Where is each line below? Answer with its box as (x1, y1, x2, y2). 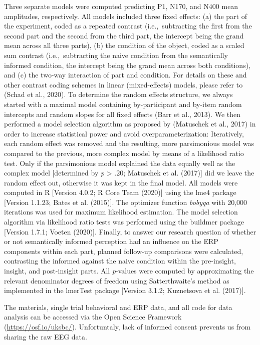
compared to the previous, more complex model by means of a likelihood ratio (4, 147, 244, 158)
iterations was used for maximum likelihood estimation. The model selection (4, 206, 238, 217)
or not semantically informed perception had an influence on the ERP (4, 236, 218, 246)
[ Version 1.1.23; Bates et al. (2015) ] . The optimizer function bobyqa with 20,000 (4, 196, 247, 207)
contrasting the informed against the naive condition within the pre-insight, (4, 255, 236, 266)
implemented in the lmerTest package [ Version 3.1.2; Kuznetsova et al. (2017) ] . (4, 285, 246, 295)
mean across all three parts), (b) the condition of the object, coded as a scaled (4, 40, 244, 50)
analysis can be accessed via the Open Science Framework (4, 311, 182, 322)
